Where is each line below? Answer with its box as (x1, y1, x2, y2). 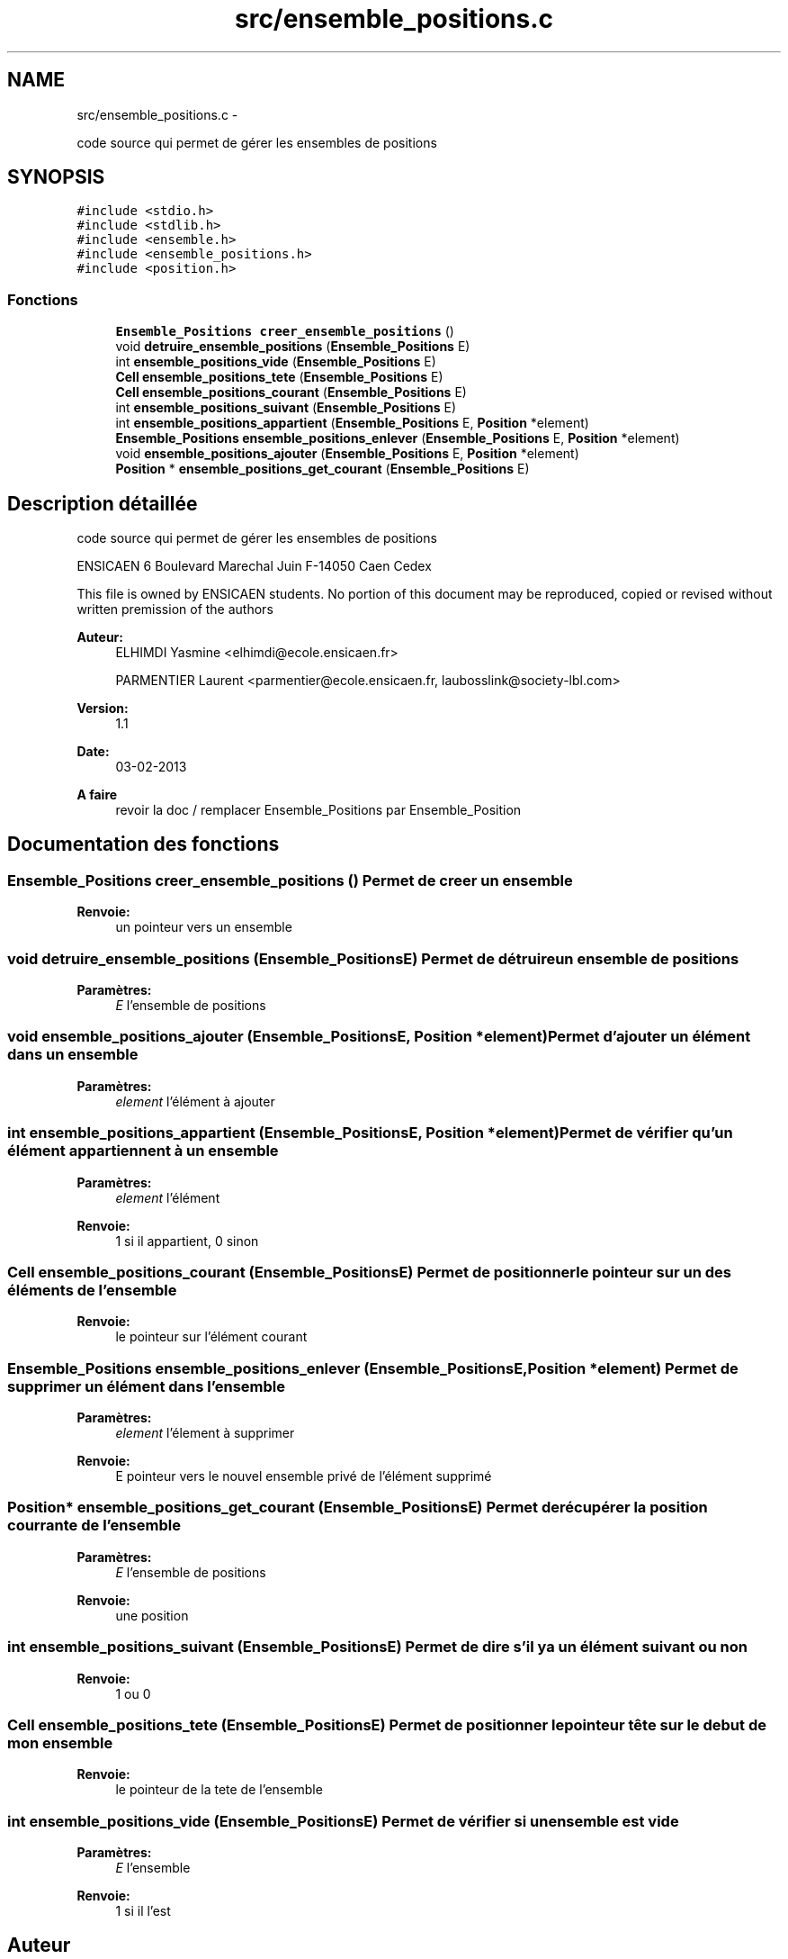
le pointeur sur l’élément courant (115, 1329, 308, 1345)
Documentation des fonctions (7, 833, 280, 856)
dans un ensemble (7, 1045, 139, 1064)
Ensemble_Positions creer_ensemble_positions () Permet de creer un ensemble (7, 871, 573, 889)
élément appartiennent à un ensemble (7, 1142, 279, 1160)
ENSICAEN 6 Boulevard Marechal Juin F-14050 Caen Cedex (76, 558, 432, 574)
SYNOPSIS (7, 166, 105, 189)
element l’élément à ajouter (115, 1093, 275, 1109)
